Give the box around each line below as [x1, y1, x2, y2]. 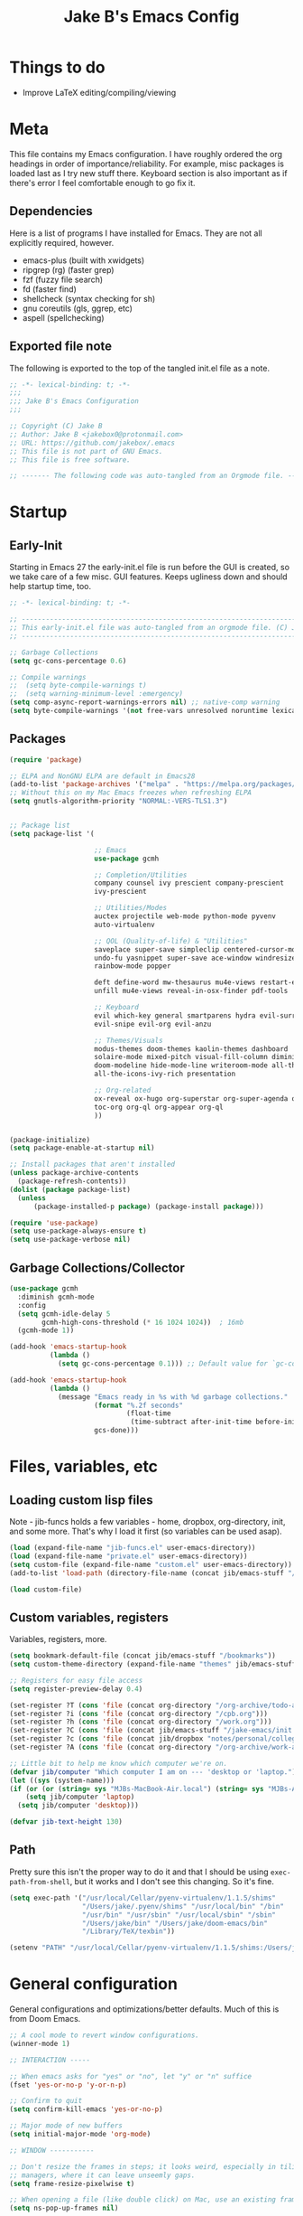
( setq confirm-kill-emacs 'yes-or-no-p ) [9, 2105, 164, 2114]
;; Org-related [94, 1086, 151, 1095]
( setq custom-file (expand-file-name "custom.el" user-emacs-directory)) [9, 1560, 293, 1569]
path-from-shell [9, 1877, 70, 1886]
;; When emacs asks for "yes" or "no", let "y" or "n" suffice [9, 2071, 252, 2080]
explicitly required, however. [9, 237, 115, 248]
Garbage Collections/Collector [9, 1260, 185, 1275]
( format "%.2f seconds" [94, 1401, 183, 1410]
